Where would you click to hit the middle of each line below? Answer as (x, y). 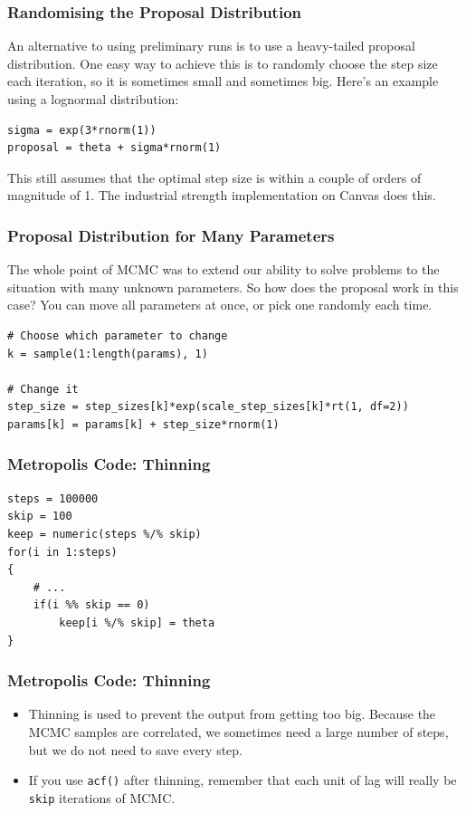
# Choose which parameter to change (118, 335)
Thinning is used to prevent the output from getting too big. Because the (232, 714)
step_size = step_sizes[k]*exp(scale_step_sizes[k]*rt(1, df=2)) (208, 407)
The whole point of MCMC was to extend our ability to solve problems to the (223, 269)
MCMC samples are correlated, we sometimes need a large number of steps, (238, 731)
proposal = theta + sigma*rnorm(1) (114, 148)
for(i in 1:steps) (62, 552)
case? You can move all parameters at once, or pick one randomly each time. (220, 305)
